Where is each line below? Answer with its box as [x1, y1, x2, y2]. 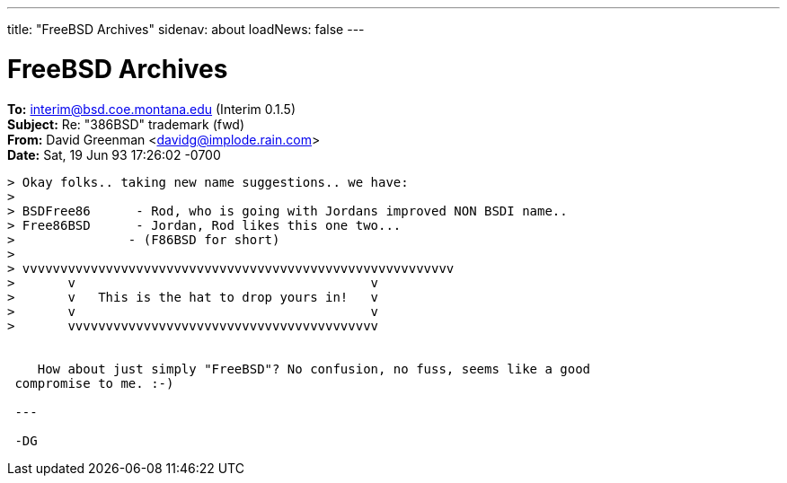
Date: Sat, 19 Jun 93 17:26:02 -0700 [7, 146, 221, 162]
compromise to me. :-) [14, 375, 174, 391]
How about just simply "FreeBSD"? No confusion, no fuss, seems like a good [37, 361, 591, 376]
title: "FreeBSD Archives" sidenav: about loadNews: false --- [7, 22, 365, 37]
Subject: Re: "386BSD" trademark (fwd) [7, 116, 245, 132]
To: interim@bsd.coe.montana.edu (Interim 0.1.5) [7, 101, 296, 117]
